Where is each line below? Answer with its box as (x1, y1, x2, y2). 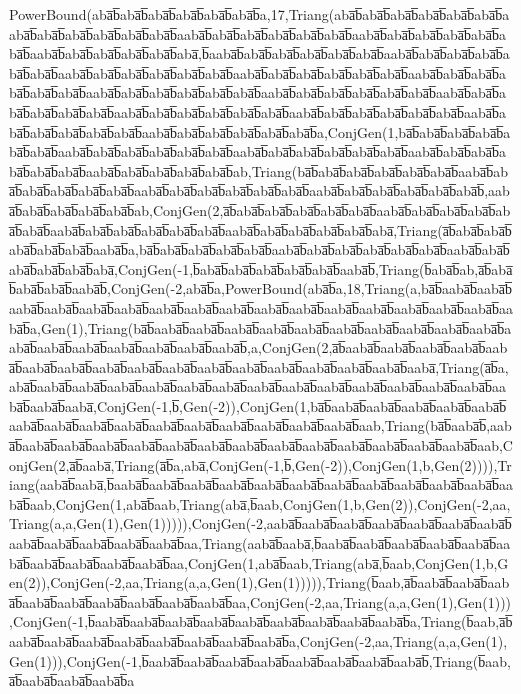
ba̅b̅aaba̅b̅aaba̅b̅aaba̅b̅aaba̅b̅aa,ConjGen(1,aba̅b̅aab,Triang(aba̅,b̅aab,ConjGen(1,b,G (9, 552, 509, 573)
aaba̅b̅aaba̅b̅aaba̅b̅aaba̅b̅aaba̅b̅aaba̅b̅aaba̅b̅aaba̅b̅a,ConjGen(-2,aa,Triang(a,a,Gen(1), (9, 631, 508, 651)
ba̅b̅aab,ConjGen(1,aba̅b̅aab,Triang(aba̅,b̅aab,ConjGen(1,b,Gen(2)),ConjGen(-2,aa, (9, 493, 511, 514)
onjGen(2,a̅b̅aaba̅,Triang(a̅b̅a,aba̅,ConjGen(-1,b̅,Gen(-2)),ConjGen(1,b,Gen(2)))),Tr (9, 454, 512, 475)
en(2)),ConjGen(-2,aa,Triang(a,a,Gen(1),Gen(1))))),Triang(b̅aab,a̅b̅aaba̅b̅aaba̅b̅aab (9, 572, 510, 593)
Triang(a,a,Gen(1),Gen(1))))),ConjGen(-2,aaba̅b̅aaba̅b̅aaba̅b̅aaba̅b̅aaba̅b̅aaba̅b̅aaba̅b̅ (9, 513, 512, 534)
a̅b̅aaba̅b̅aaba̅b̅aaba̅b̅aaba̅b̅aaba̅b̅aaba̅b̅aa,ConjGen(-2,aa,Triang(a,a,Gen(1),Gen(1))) (9, 591, 512, 612)
